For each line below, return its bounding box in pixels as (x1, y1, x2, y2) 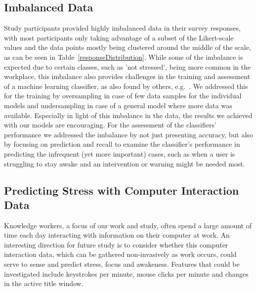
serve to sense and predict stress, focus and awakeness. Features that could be (4, 259, 240, 269)
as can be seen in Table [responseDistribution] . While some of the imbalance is (4, 51, 243, 62)
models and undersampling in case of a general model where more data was (4, 100, 232, 110)
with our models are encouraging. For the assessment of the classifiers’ (4, 120, 216, 130)
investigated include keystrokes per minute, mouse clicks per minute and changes (4, 268, 249, 279)
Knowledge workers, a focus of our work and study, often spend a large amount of (4, 220, 252, 230)
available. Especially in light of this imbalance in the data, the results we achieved (4, 110, 253, 120)
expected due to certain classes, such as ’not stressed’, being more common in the (4, 61, 251, 72)
